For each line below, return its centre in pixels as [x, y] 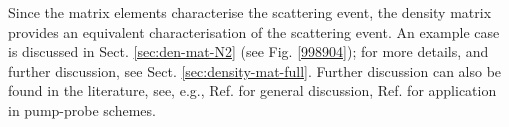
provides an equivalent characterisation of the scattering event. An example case [254, 31]
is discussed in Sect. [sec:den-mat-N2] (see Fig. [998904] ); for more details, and [248, 51]
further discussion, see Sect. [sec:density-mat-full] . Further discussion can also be [255, 70]
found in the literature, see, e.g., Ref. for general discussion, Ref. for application [252, 90]
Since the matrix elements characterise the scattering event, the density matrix [250, 12]
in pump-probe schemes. [82, 109]
